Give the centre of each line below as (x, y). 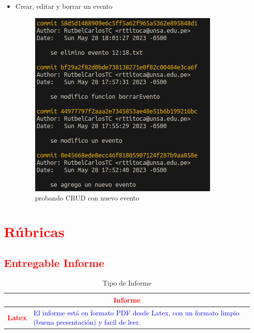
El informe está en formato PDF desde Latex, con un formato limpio (136, 312)
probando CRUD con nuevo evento (87, 198)
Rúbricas (34, 231)
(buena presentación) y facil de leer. (87, 322)
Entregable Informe (54, 262)
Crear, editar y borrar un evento (64, 6)
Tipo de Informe (127, 283)
